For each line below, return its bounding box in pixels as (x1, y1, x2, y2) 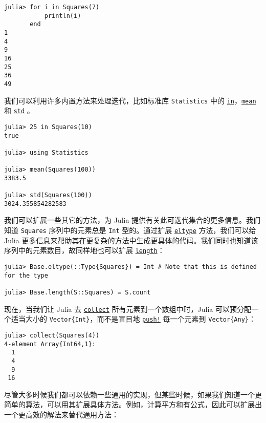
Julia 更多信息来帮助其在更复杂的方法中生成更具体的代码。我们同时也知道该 (4, 235, 258, 245)
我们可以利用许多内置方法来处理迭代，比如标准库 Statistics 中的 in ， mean (4, 95, 256, 105)
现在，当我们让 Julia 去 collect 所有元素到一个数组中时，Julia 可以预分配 (4, 303, 251, 314)
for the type (4, 271, 48, 279)
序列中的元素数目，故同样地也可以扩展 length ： (4, 245, 165, 256)
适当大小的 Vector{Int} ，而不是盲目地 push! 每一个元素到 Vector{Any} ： (11, 313, 256, 324)
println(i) (44, 12, 81, 19)
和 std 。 (4, 105, 34, 116)
